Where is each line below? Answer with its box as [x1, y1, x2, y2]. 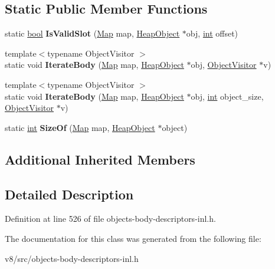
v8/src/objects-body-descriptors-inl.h [5, 252, 139, 264]
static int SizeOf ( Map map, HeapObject [5, 121, 155, 133]
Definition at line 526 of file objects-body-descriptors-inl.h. [5, 212, 216, 225]
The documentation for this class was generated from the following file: [5, 232, 261, 244]
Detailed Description [5, 185, 134, 203]
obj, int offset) [186, 27, 238, 40]
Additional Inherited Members [5, 150, 195, 168]
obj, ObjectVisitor [191, 58, 257, 71]
